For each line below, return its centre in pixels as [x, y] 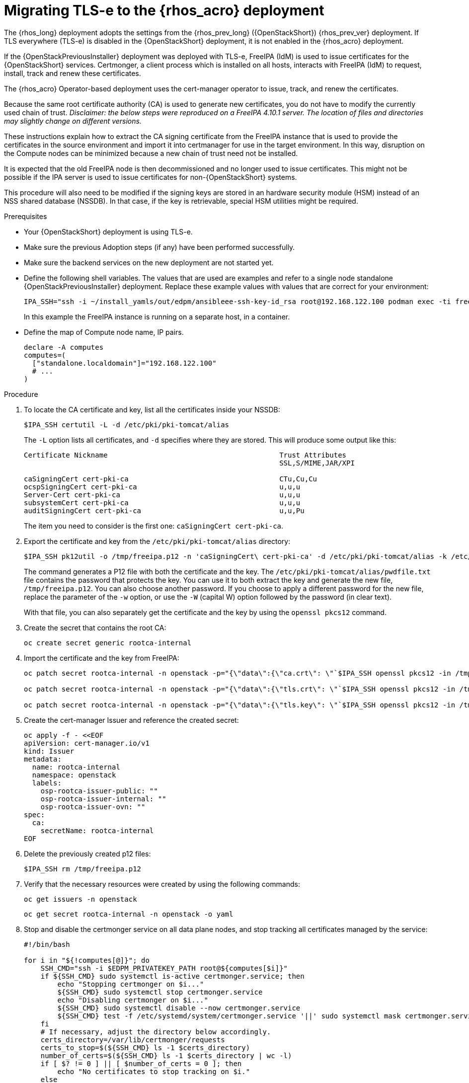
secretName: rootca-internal [97, 830]
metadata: [43, 759]
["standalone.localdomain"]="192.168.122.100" [124, 363]
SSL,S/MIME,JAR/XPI [317, 463]
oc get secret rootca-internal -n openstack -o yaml [129, 914]
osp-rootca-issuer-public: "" [99, 791]
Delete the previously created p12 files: [87, 853]
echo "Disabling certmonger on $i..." [133, 1000]
